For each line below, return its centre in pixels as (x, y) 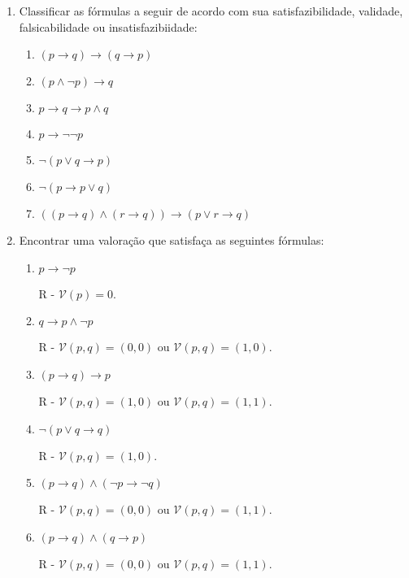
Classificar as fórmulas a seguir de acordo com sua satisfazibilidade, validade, (211, 11)
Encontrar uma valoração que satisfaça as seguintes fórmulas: (172, 240)
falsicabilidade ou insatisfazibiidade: (108, 26)
